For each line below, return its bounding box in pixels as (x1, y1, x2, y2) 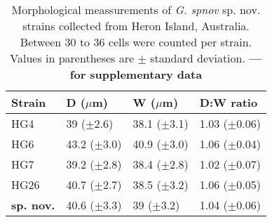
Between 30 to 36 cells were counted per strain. (20, 34, 252, 50)
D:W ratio (199, 94, 258, 110)
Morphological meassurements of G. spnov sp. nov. (11, 1, 261, 18)
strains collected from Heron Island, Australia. (22, 18, 250, 34)
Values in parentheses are (10, 50, 135, 66)
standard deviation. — (150, 50, 262, 66)
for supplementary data (69, 66, 203, 82)
